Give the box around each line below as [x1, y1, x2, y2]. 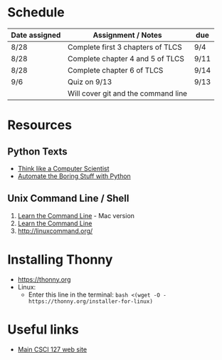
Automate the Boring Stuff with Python [17, 172, 132, 180]
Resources [7, 117, 73, 133]
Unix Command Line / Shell [7, 192, 129, 205]
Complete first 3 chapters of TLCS [67, 42, 183, 52]
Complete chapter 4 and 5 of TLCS [67, 53, 185, 63]
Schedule [7, 4, 65, 21]
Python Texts [7, 145, 68, 158]
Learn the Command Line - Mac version [17, 211, 135, 220]
